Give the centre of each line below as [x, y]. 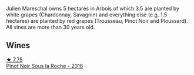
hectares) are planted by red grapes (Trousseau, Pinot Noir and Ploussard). [97, 21]
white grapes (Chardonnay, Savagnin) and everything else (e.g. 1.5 [87, 15]
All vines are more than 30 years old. [51, 27]
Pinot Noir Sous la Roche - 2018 [45, 66]
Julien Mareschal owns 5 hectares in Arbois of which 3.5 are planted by [93, 8]
